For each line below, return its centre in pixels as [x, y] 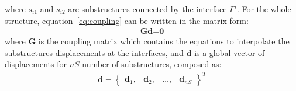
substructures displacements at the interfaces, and [94, 52]
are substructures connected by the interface [147, 9]
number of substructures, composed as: [152, 64]
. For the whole [264, 9]
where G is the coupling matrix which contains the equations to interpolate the [147, 41]
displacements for [36, 64]
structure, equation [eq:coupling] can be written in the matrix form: [127, 20]
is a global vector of [230, 52]
